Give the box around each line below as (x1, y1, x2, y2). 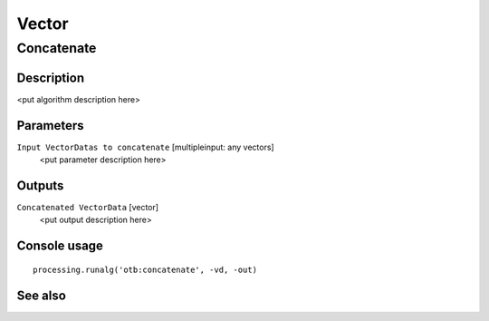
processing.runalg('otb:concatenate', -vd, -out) (33, 264, 258, 275)
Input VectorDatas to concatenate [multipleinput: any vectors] (16, 141, 275, 152)
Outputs (16, 178, 64, 193)
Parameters (16, 118, 84, 133)
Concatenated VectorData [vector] (16, 201, 158, 212)
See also (16, 287, 67, 303)
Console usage (16, 238, 104, 254)
